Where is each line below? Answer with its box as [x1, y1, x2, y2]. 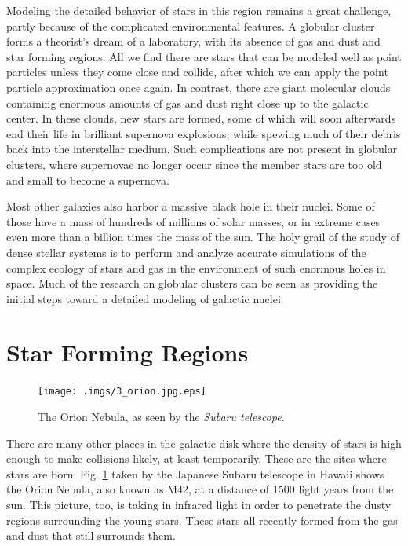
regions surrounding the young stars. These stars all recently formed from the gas [6, 511, 398, 528]
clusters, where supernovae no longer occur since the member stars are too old [6, 156, 382, 172]
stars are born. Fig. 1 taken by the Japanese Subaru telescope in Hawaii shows [6, 465, 384, 482]
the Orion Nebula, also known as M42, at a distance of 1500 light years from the [6, 481, 394, 497]
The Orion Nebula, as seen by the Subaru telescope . [38, 409, 285, 425]
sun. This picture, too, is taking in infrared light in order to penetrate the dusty [6, 497, 392, 513]
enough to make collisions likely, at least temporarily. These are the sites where [6, 450, 387, 467]
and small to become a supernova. [6, 171, 169, 188]
